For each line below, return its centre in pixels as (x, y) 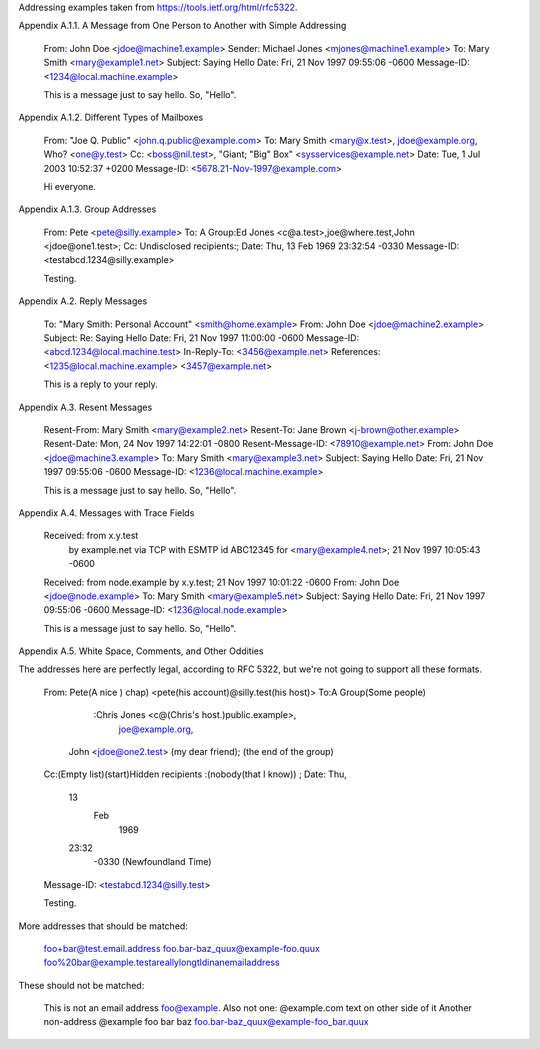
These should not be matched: (81, 985)
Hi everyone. (70, 186)
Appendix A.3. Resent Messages (85, 407)
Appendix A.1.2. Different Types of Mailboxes (111, 117)
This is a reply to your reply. (101, 384)
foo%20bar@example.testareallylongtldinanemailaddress (161, 962)
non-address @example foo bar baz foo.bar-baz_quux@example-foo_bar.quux (206, 1022)
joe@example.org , (156, 729)
